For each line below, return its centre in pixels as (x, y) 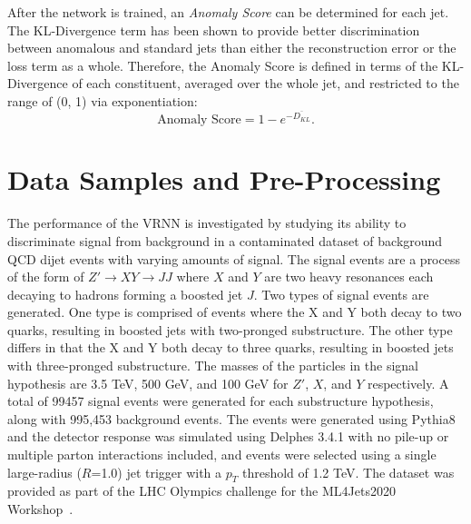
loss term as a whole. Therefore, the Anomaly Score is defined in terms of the (223, 65)
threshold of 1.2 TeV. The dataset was (348, 472)
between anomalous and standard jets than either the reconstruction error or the (232, 48)
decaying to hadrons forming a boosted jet (125, 294)
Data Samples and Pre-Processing (224, 179)
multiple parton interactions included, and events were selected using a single (222, 455)
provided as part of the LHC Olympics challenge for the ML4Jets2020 (201, 491)
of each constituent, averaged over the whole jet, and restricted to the (265, 83)
